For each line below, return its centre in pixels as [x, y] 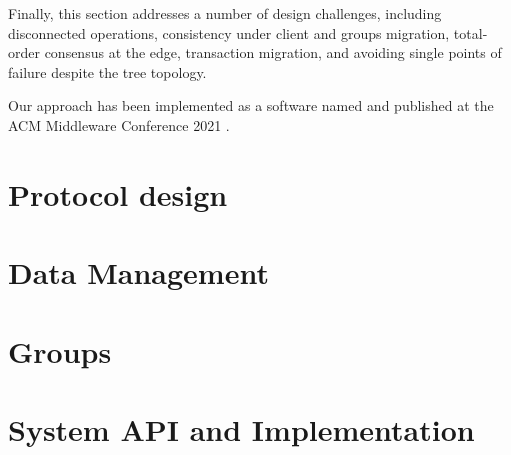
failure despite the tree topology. [107, 71]
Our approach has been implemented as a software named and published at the [251, 105]
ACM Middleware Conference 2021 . [119, 124]
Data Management [138, 272]
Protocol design [118, 193]
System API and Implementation [241, 428]
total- [470, 32]
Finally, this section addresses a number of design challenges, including [225, 13]
